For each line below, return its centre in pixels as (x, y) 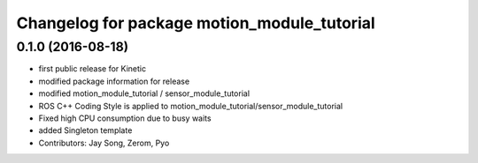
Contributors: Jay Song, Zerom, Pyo (104, 143)
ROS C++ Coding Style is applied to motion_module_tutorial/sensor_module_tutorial (191, 106)
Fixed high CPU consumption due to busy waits (125, 118)
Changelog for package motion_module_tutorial (196, 23)
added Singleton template (85, 130)
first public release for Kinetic (92, 69)
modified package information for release (114, 81)
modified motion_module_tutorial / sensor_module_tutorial (144, 93)
